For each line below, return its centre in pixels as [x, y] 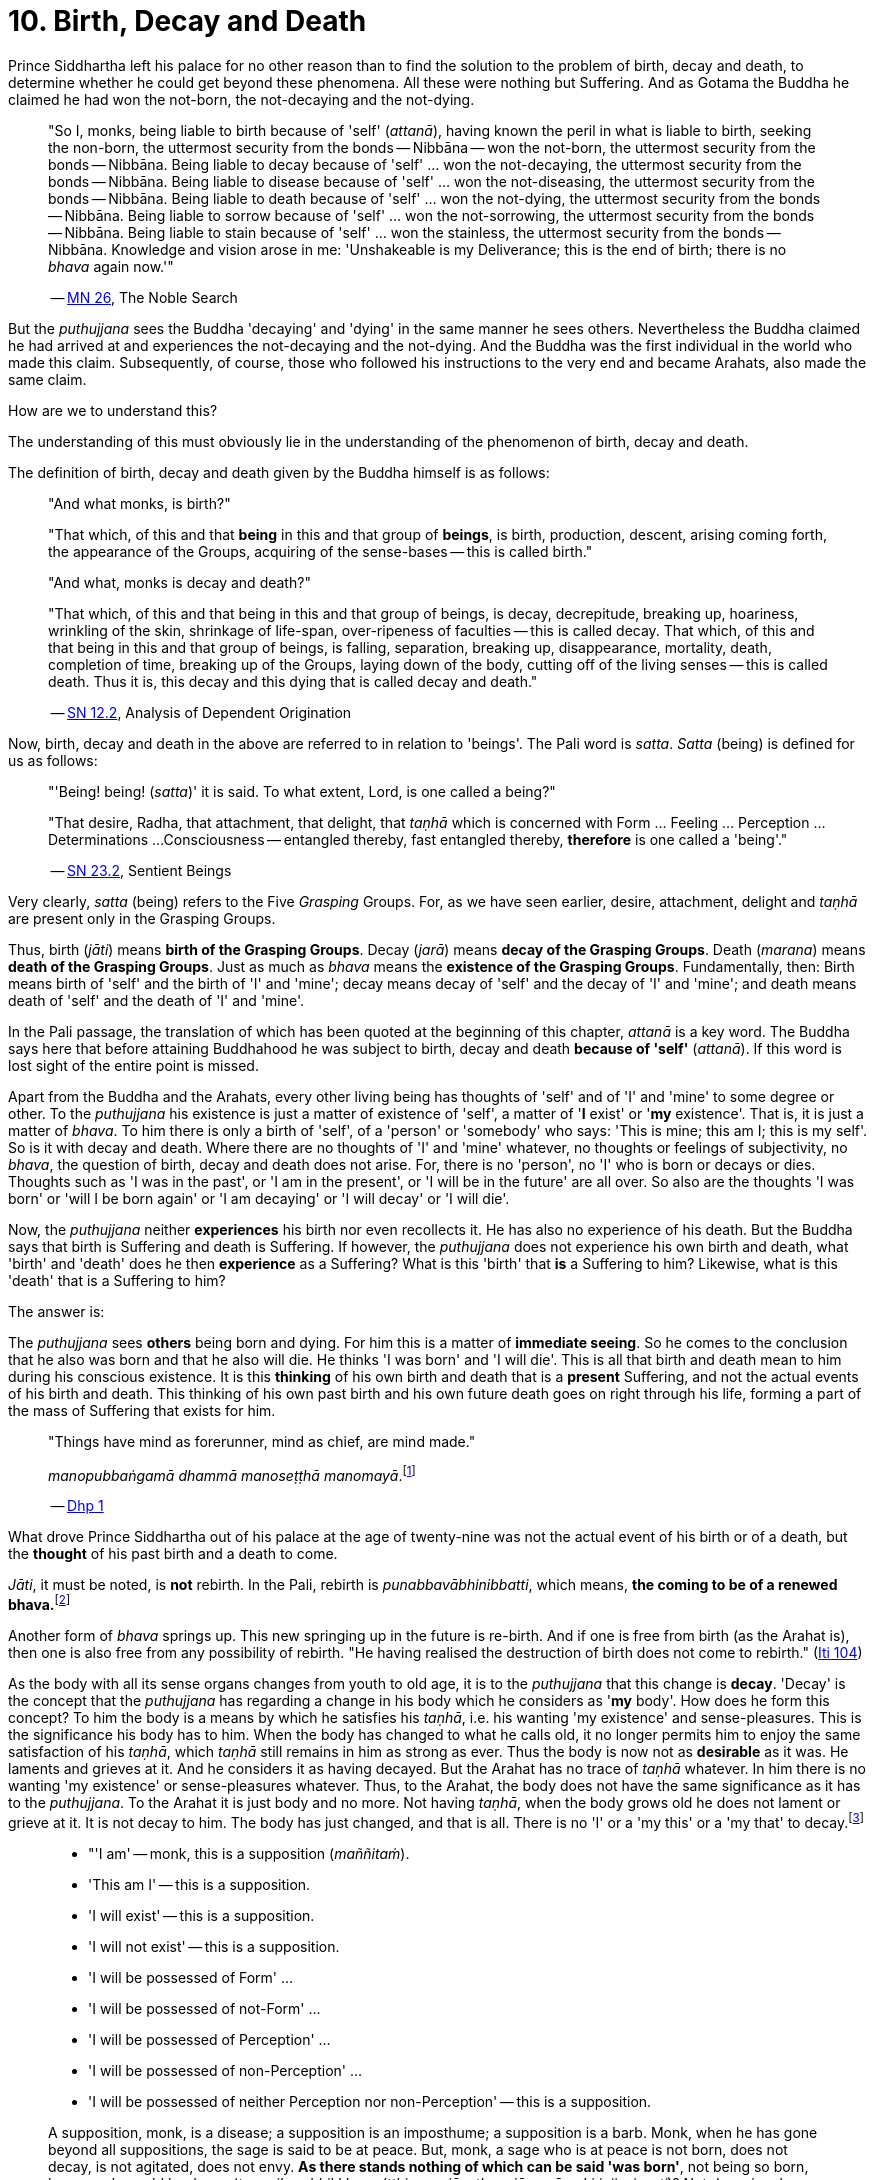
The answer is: [56, 1311]
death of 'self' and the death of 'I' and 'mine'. [156, 1000]
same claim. [47, 379]
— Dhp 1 [77, 1506]
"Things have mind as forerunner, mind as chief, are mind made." [262, 1441]
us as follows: [53, 760]
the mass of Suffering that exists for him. [142, 1410]
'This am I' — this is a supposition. [199, 1884]
